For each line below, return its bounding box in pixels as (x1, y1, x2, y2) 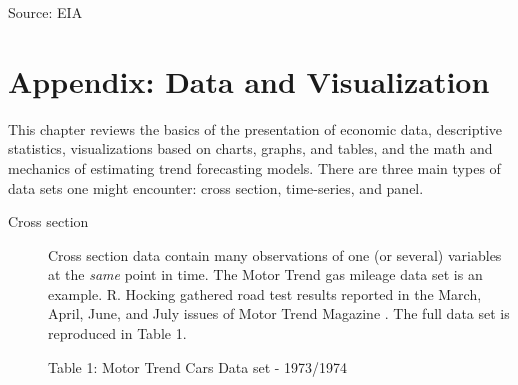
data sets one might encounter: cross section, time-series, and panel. (8, 177, 424, 198)
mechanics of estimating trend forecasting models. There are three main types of (8, 157, 501, 178)
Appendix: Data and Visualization (8, 60, 490, 101)
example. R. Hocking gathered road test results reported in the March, (48, 283, 482, 304)
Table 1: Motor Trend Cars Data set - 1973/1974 (48, 356, 348, 377)
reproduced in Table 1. (48, 323, 187, 344)
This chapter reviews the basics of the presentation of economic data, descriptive (8, 118, 503, 139)
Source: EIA (8, 2, 83, 22)
